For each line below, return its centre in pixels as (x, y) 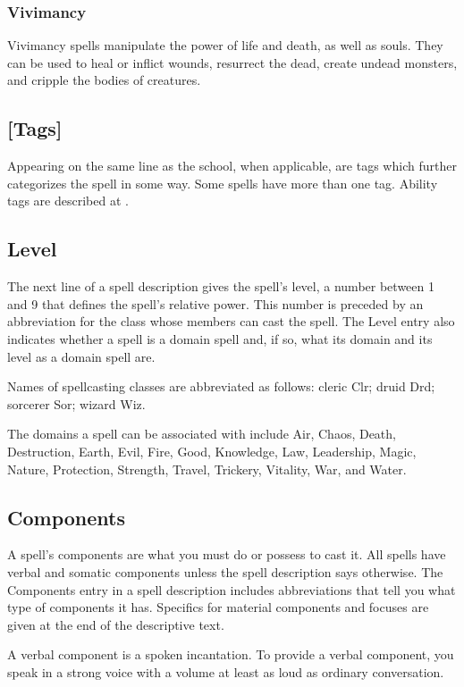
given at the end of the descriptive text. (116, 624)
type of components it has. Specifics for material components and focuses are (218, 607)
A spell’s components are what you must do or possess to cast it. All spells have (227, 554)
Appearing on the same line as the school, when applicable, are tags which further (232, 166)
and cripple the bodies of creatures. (104, 80)
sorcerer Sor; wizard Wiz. (76, 403)
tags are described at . (68, 201)
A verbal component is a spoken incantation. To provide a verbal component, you (231, 654)
